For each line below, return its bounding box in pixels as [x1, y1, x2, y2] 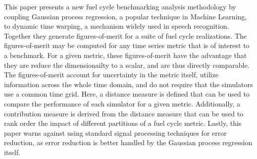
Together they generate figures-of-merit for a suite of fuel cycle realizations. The [4, 30, 247, 41]
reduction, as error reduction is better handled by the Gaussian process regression [4, 137, 253, 148]
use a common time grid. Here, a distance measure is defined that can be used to [4, 89, 250, 99]
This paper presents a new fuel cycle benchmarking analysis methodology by [4, 1, 236, 11]
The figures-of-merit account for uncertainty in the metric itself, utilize [4, 69, 219, 80]
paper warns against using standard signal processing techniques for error [4, 127, 227, 138]
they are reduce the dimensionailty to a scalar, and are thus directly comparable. [4, 59, 250, 70]
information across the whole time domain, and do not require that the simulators [4, 79, 253, 89]
